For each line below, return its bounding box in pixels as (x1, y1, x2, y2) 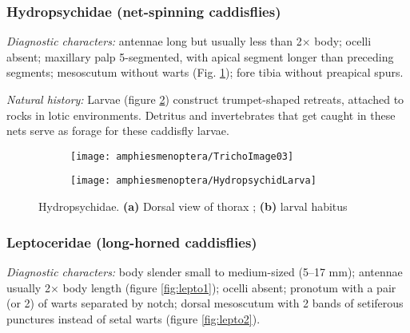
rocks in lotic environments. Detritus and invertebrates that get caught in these (6, 106, 396, 123)
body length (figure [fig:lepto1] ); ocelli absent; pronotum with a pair (62, 279, 396, 295)
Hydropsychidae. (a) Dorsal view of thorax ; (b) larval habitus (38, 198, 348, 215)
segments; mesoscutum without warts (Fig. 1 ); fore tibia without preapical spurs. (6, 64, 404, 81)
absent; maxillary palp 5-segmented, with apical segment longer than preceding (6, 48, 394, 65)
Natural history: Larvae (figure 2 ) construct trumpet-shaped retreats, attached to (6, 91, 404, 107)
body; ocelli (314, 33, 372, 50)
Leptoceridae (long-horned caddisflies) (6, 232, 257, 252)
